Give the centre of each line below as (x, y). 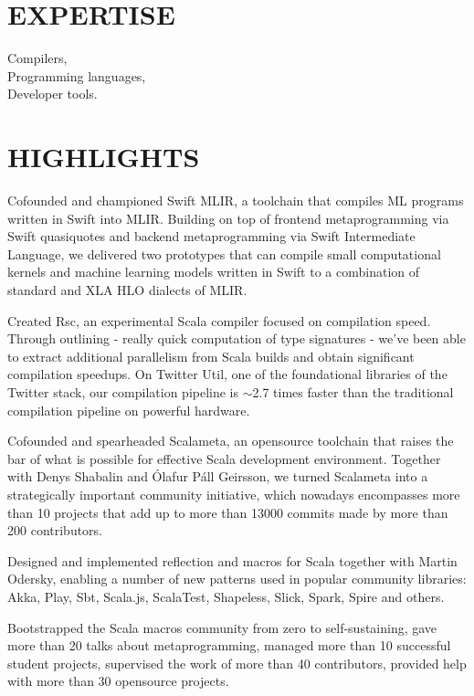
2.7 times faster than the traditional (353, 391)
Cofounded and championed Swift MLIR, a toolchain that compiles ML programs (236, 200)
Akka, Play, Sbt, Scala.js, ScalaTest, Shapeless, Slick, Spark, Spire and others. (226, 596)
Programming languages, (77, 75)
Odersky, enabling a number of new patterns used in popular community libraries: (237, 579)
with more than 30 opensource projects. (118, 681)
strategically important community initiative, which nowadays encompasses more (234, 494)
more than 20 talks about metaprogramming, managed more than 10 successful (229, 645)
